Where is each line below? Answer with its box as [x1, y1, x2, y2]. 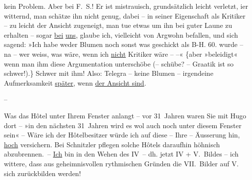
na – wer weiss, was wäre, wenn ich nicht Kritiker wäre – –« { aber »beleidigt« [4, 48, 238, 59]
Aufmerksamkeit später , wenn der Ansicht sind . [4, 77, 146, 88]
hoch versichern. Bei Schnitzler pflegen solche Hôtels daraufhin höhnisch [4, 139, 220, 149]
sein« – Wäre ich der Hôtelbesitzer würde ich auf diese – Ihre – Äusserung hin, [4, 130, 240, 140]
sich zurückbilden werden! [4, 168, 81, 178]
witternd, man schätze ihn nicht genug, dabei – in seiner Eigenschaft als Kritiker [4, 10, 246, 21]
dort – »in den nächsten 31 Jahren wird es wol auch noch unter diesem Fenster [4, 120, 242, 130]
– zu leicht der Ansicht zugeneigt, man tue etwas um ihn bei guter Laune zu [4, 20, 232, 30]
